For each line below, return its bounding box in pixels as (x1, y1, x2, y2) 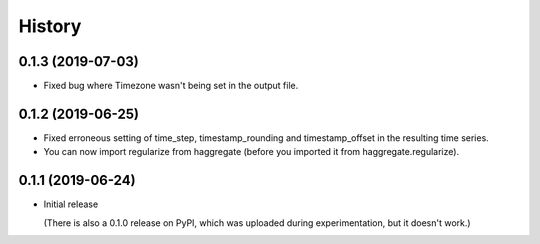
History (18, 15, 82, 37)
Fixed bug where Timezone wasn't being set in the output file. (43, 80, 299, 92)
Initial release (43, 198, 99, 210)
